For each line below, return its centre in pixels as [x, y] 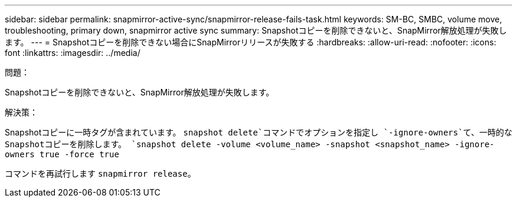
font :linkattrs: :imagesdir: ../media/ [73, 53]
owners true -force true [62, 154]
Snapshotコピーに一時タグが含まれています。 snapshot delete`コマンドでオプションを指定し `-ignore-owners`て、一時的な [258, 132]
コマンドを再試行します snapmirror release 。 [100, 173]
